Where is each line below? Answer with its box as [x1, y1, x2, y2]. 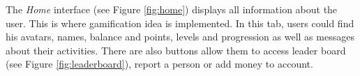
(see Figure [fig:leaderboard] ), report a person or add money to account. [6, 56, 313, 71]
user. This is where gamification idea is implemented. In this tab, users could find [6, 15, 354, 30]
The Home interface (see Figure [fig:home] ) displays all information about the [6, 2, 338, 16]
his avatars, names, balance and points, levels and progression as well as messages [6, 29, 354, 44]
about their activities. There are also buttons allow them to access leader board [6, 43, 346, 57]
